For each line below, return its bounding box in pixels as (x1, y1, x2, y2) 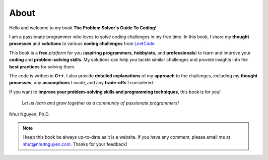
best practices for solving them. (9, 63, 75, 69)
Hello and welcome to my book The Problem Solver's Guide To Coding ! (9, 25, 156, 31)
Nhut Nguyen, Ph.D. (9, 111, 50, 117)
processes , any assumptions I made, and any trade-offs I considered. (9, 80, 154, 86)
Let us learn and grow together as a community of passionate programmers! (21, 100, 179, 106)
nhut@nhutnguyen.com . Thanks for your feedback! (22, 141, 128, 147)
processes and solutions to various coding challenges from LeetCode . (9, 41, 156, 47)
